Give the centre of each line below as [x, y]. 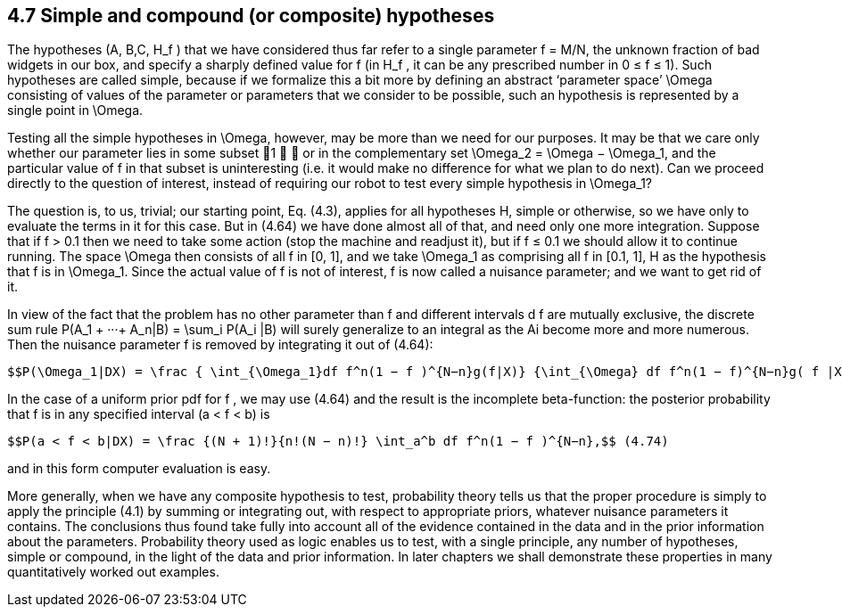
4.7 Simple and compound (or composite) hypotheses [251, 16]
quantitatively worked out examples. [113, 572]
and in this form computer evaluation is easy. [139, 469]
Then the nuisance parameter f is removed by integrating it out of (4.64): [220, 345]
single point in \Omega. [75, 111]
